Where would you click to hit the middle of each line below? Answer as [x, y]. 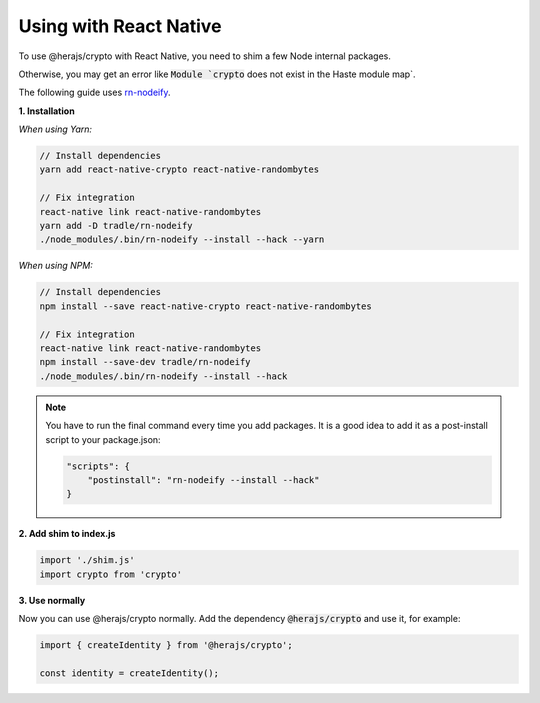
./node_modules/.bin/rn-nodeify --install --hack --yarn [182, 239]
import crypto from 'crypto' [111, 574]
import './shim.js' [87, 560]
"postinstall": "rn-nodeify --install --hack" [203, 479]
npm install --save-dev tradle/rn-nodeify [145, 362]
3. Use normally [52, 600]
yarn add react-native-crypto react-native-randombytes [179, 169]
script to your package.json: [103, 439]
